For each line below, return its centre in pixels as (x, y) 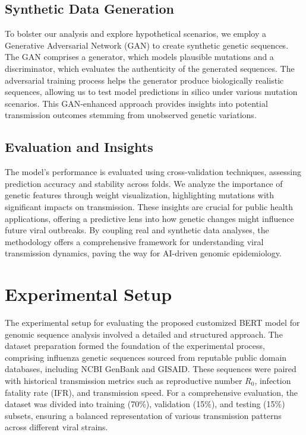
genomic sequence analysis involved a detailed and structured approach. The (144, 334)
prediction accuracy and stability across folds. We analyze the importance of (144, 183)
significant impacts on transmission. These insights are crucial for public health (149, 206)
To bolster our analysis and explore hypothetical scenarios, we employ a (135, 34)
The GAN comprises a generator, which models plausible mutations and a (139, 57)
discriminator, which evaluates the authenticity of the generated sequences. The (150, 68)
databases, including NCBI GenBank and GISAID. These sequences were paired (151, 369)
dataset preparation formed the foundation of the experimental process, (135, 346)
